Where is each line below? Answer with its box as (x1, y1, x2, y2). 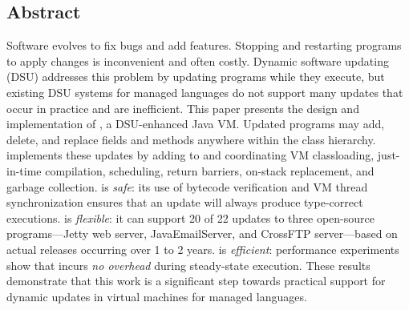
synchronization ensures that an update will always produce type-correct (6, 194, 363, 211)
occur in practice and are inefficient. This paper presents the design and (6, 99, 359, 116)
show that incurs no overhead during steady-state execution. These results (6, 256, 371, 273)
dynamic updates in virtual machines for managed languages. (6, 288, 307, 304)
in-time (6, 162, 42, 179)
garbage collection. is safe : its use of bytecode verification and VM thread (6, 178, 368, 195)
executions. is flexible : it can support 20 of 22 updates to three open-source (6, 209, 375, 226)
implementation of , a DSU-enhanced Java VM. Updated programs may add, (6, 115, 385, 132)
